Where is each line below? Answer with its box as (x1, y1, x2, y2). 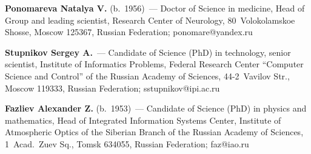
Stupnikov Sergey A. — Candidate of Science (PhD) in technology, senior (5, 45, 291, 58)
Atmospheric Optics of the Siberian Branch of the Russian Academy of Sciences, (5, 126, 304, 138)
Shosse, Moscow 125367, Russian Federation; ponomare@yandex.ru (5, 25, 253, 38)
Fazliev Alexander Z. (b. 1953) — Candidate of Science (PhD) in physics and (5, 102, 307, 115)
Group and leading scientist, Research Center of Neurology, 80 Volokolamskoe (5, 13, 295, 26)
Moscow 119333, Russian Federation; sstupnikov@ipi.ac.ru (5, 81, 220, 94)
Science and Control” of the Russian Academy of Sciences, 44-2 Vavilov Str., (5, 69, 290, 82)
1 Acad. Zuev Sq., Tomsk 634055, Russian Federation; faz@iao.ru (5, 137, 249, 150)
